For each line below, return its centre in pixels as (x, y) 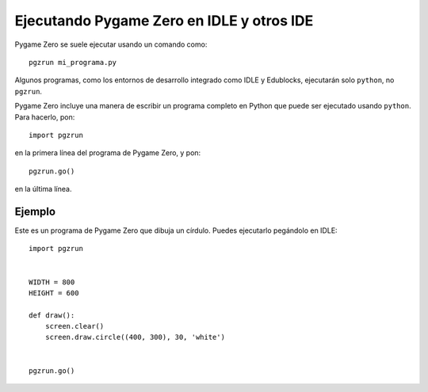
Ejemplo (35, 211)
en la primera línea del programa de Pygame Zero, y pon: (108, 153)
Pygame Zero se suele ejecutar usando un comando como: (111, 44)
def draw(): (52, 315)
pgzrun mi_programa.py (73, 62)
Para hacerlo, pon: (45, 117)
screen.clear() (75, 326)
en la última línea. (43, 189)
